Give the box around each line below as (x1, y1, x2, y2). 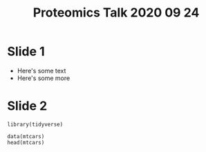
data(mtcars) (7, 133, 45, 140)
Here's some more (17, 74, 71, 82)
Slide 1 (7, 44, 45, 59)
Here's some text (17, 66, 66, 75)
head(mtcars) (7, 139, 45, 146)
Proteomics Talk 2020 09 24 (32, 5, 200, 21)
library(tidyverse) (7, 121, 64, 128)
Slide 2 (7, 98, 48, 114)
